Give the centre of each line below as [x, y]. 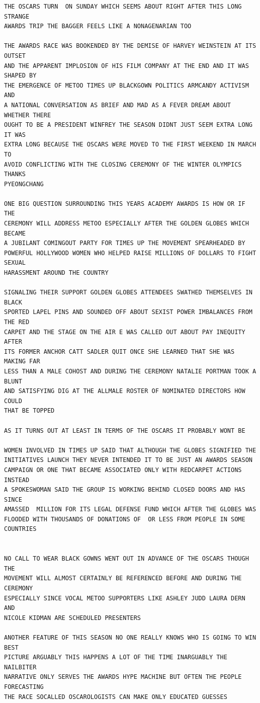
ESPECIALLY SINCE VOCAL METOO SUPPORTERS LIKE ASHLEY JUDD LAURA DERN [125, 598]
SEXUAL [15, 263]
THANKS [15, 174]
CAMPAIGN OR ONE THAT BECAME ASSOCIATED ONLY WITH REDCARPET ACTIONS [123, 470]
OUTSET [15, 56]
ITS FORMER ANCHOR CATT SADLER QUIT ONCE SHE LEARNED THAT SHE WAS [119, 352]
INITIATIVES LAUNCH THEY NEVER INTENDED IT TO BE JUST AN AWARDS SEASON [128, 460]
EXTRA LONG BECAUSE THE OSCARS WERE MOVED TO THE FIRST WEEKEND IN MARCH [130, 145]
